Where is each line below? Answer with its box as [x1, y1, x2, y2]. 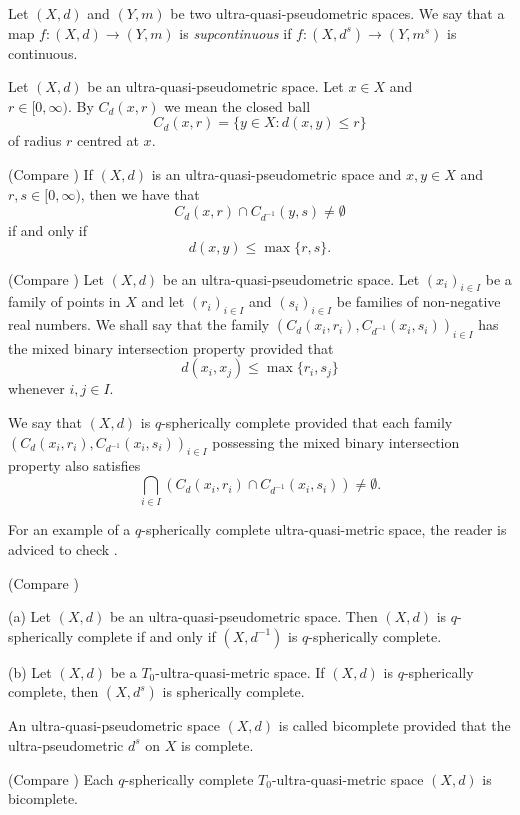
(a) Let [8, 606, 51, 627]
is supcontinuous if [179, 22, 292, 43]
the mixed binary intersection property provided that [8, 337, 334, 358]
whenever [8, 378, 65, 399]
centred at [77, 130, 139, 151]
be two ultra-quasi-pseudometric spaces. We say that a [170, 3, 505, 23]
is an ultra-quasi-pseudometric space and [151, 163, 402, 184]
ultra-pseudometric [8, 734, 124, 755]
